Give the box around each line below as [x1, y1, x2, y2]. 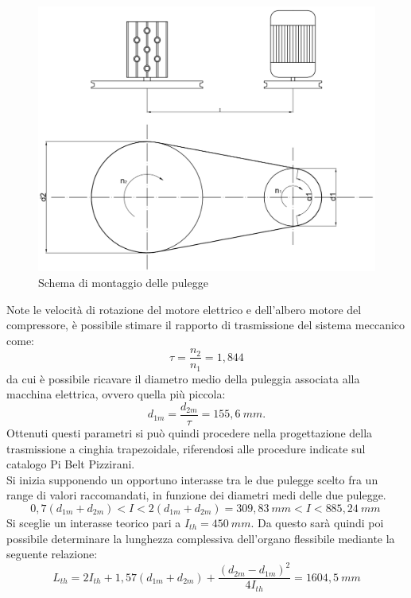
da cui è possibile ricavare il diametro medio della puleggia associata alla [6, 370, 360, 386]
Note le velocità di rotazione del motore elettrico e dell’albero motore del [6, 301, 362, 317]
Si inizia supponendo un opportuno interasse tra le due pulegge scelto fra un [6, 471, 378, 487]
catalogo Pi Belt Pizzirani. [6, 456, 135, 472]
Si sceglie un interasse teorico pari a [6, 515, 181, 531]
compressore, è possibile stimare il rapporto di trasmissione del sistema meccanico [6, 316, 405, 333]
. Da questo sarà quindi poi [250, 515, 384, 531]
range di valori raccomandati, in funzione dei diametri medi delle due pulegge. [6, 487, 386, 503]
